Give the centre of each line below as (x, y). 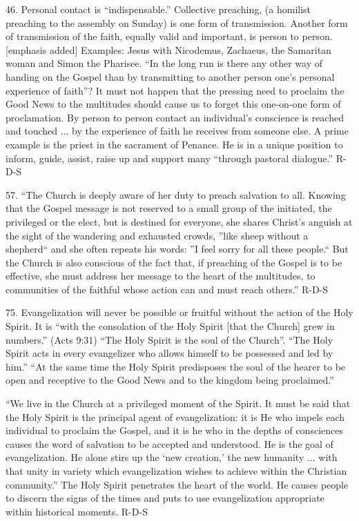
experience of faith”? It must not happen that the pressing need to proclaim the (175, 90)
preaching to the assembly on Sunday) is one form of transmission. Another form (177, 22)
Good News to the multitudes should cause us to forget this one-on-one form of (173, 104)
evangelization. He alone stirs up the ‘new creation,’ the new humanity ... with (172, 457)
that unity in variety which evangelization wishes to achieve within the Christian (176, 471)
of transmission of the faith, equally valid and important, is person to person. (169, 36)
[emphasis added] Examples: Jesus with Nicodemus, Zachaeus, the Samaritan (168, 49)
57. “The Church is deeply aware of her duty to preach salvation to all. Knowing (176, 194)
